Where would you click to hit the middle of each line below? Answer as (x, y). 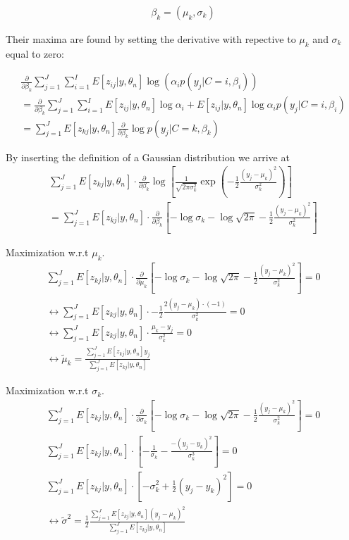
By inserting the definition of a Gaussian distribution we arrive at (148, 157)
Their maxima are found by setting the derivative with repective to (151, 39)
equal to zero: (35, 53)
